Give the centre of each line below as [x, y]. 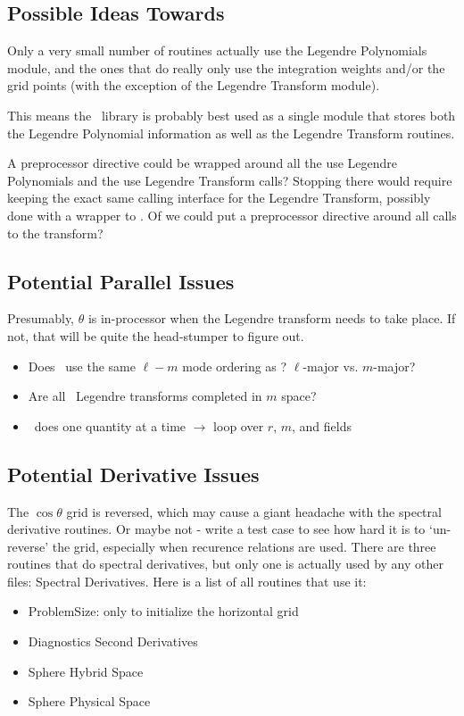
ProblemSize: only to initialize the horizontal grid [163, 611]
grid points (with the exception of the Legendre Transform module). [194, 85]
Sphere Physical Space [89, 701]
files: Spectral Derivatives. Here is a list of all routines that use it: [187, 581]
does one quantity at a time [110, 425]
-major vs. [331, 366]
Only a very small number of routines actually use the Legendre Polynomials [217, 50]
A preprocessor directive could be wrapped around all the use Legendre [203, 163]
